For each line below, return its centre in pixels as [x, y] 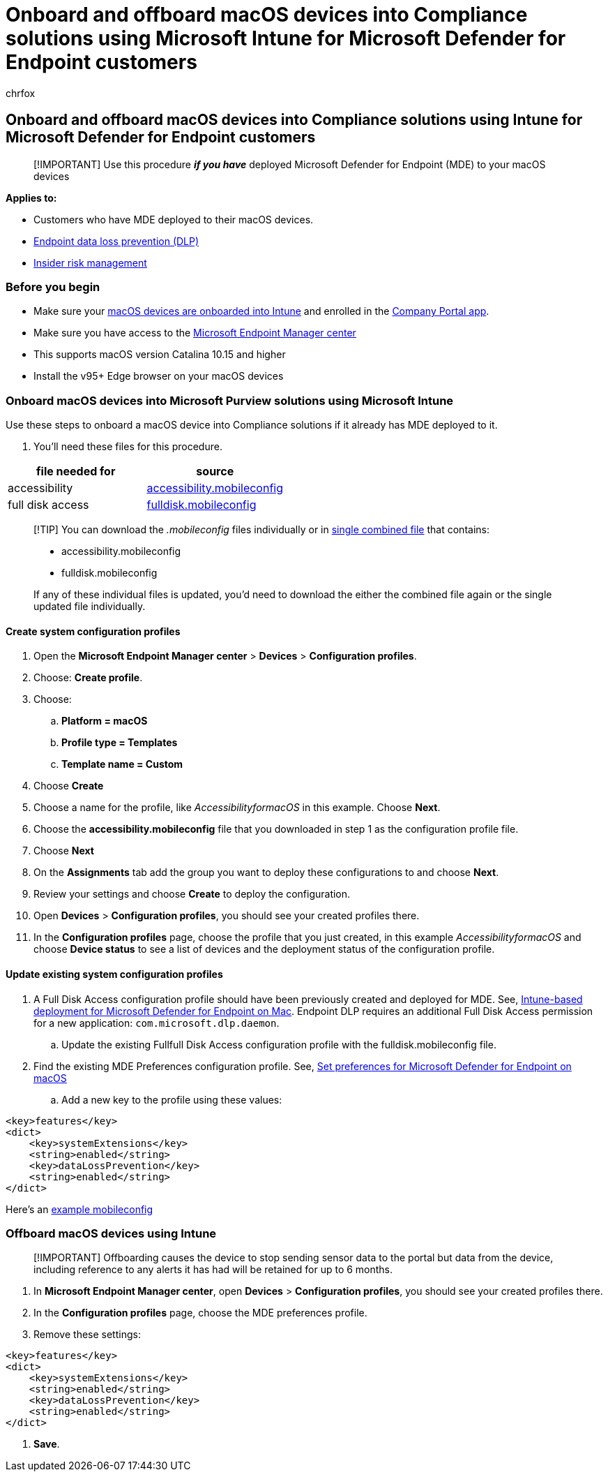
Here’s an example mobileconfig [79, 1209]
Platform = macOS [105, 721]
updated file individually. [90, 607]
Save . [47, 1444]
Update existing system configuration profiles [114, 974]
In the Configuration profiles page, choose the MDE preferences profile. [200, 1313]
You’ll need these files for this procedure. [128, 447]
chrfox [21, 93]
